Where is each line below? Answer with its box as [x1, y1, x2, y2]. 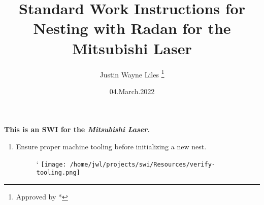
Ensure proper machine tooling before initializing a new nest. [16, 141, 207, 151]
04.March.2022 [109, 86, 155, 96]
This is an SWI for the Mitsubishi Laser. [4, 124, 150, 135]
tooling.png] [36, 169, 80, 177]
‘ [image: [36, 158, 67, 169]
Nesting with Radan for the [33, 18, 231, 38]
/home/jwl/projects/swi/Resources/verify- [70, 160, 215, 168]
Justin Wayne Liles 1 [100, 67, 164, 79]
